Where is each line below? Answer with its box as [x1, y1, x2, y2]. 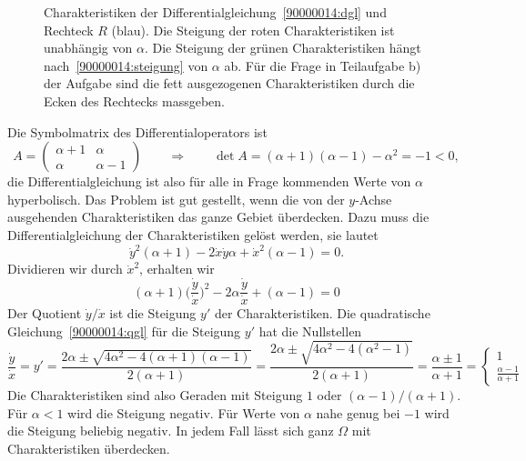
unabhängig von [44, 38, 133, 57]
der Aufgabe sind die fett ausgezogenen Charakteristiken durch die [44, 74, 415, 93]
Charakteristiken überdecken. [7, 439, 170, 458]
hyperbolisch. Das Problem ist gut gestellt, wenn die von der [7, 189, 345, 208]
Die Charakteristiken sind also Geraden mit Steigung [7, 386, 303, 405]
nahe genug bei [316, 403, 400, 422]
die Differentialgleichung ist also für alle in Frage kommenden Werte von [7, 172, 411, 191]
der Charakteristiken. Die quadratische [214, 304, 430, 323]
